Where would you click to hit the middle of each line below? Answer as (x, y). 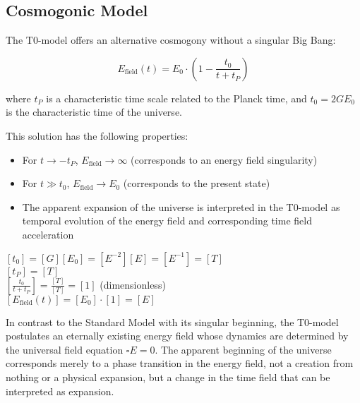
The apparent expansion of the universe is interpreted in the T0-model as (181, 206)
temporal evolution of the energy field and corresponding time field (167, 221)
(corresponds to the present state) (197, 183)
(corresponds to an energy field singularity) (224, 159)
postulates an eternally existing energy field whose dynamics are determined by (177, 336)
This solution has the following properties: (97, 135)
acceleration (48, 234)
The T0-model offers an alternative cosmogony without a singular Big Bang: (171, 40)
